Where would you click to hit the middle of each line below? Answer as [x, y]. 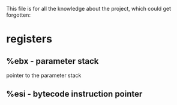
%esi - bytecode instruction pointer [74, 94]
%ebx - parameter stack [52, 61]
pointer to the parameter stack [44, 75]
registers [29, 39]
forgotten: [19, 15]
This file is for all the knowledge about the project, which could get [89, 9]
